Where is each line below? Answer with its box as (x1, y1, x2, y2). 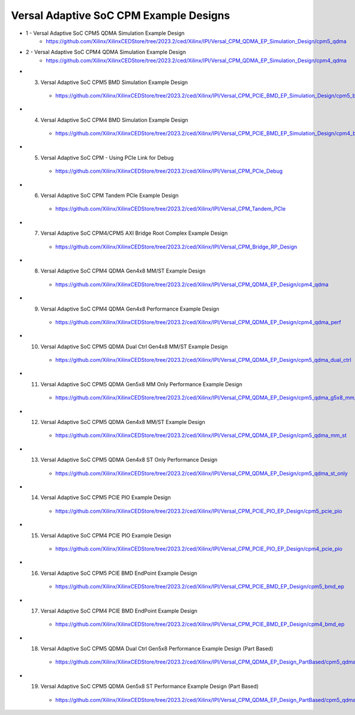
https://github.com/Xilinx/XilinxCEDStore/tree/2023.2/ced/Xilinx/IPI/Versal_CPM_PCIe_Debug (55, 167, 283, 174)
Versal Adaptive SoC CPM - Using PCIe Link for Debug (40, 154, 174, 161)
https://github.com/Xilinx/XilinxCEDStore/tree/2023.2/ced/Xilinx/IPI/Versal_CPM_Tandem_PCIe (55, 205, 286, 212)
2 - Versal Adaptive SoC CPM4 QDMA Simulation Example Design (25, 48, 186, 56)
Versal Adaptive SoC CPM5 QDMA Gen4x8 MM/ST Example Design (40, 419, 205, 426)
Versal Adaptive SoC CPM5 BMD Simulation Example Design (40, 79, 188, 86)
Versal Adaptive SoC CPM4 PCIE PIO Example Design (40, 532, 172, 539)
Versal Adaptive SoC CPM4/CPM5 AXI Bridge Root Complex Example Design (40, 229, 228, 237)
